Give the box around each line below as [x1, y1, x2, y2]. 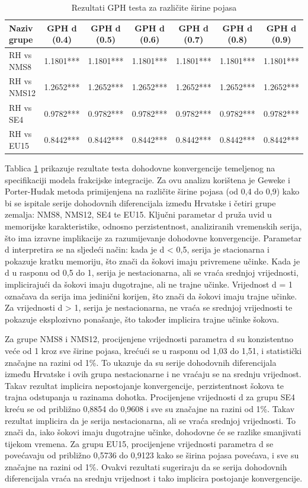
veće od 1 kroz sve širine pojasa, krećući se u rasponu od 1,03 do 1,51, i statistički [5, 344, 302, 356]
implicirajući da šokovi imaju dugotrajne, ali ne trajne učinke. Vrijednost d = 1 [5, 278, 293, 290]
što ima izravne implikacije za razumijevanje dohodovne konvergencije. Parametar [5, 231, 301, 244]
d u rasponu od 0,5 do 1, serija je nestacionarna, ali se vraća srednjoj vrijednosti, [5, 266, 299, 279]
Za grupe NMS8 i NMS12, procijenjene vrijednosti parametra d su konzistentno [5, 333, 293, 345]
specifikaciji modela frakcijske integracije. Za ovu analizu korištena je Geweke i [5, 173, 290, 186]
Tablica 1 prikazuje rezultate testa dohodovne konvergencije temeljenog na [5, 162, 275, 174]
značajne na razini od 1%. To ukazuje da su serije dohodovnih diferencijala [5, 356, 277, 368]
